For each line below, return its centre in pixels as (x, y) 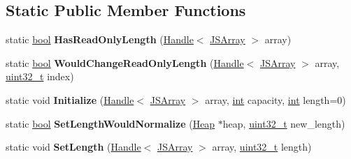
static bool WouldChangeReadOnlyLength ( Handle (125, 62)
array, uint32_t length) (262, 147)
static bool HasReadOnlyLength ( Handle (100, 39)
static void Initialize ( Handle (70, 99)
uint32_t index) (40, 76)
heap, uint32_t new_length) (284, 123)
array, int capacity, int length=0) (275, 99)
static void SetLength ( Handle (73, 147)
